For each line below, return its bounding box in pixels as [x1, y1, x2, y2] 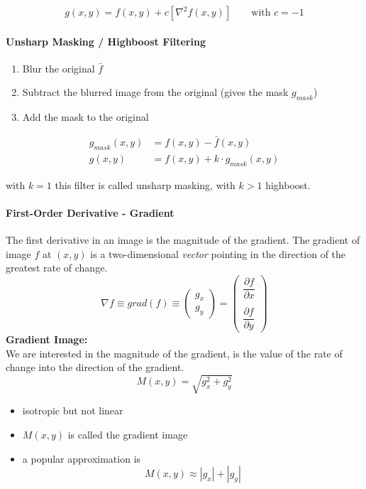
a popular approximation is [22, 451, 141, 466]
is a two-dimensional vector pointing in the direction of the [90, 246, 346, 261]
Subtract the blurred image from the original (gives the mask [22, 85, 289, 100]
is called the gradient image [67, 427, 188, 442]
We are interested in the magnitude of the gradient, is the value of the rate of [6, 345, 343, 360]
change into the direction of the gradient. [6, 360, 184, 375]
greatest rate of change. [6, 260, 108, 275]
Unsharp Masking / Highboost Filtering [6, 33, 206, 48]
